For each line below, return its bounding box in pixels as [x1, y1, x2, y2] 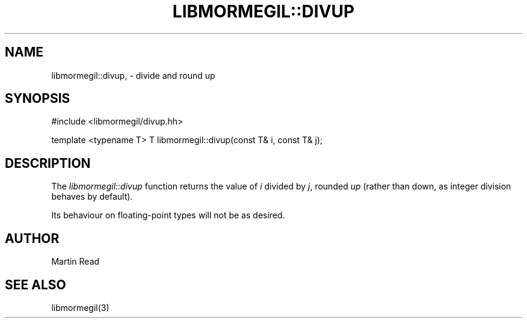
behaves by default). [51, 191, 133, 202]
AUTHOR [5, 230, 60, 246]
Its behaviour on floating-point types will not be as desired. [51, 210, 285, 221]
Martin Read [51, 256, 100, 267]
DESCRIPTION [5, 155, 91, 171]
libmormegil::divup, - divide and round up [51, 70, 215, 81]
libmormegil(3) [51, 302, 109, 313]
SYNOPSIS [5, 91, 70, 106]
